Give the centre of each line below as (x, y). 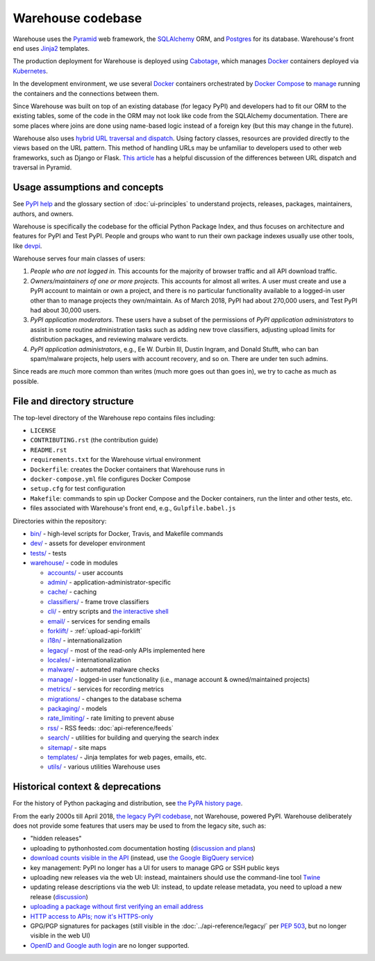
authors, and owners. (43, 214)
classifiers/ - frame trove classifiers (98, 601)
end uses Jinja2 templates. (51, 48)
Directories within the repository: (60, 521)
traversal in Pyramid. (42, 167)
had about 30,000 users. (66, 310)
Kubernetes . (30, 71)
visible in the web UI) (60, 936)
